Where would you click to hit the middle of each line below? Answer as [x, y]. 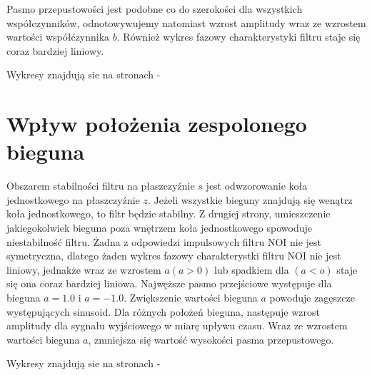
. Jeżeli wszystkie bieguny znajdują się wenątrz [250, 199]
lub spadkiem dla [252, 269]
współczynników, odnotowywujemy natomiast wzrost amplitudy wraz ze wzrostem [186, 22]
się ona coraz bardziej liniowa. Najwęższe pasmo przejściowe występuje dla [169, 283]
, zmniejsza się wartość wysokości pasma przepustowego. [211, 339]
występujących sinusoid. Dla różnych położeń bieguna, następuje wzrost [163, 311]
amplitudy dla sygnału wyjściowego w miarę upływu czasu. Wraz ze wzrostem [177, 325]
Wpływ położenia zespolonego [157, 124]
